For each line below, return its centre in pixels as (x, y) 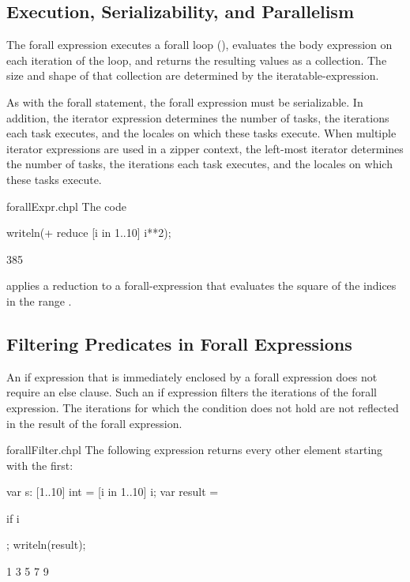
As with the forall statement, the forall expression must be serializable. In (185, 101)
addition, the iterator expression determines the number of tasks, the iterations (198, 117)
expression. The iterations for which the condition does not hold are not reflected (203, 407)
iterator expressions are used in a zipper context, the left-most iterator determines (205, 148)
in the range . (39, 300)
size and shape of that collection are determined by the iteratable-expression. (193, 75)
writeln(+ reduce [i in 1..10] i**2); (89, 233)
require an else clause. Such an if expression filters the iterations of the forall (192, 392)
